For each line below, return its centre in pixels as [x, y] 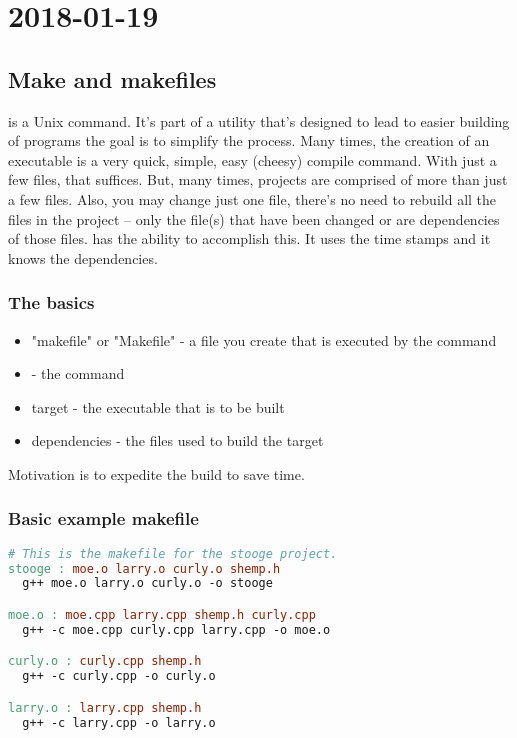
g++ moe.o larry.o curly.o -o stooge [147, 583]
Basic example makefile [103, 518]
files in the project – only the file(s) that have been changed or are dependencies [254, 218]
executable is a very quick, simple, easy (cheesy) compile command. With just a [252, 159]
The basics [51, 302]
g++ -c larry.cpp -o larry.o [119, 722]
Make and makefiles [112, 78]
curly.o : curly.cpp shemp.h [105, 661]
